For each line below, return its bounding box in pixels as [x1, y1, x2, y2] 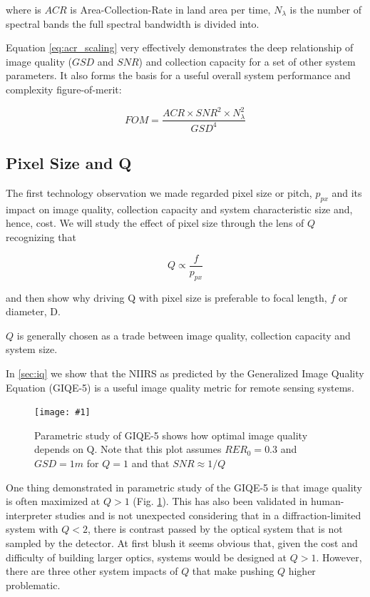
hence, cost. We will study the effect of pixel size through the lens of [6, 215, 304, 230]
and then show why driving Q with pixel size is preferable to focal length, [6, 290, 327, 305]
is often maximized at [6, 494, 101, 509]
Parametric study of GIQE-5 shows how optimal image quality [34, 427, 308, 442]
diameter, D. [6, 304, 61, 319]
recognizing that [6, 230, 76, 245]
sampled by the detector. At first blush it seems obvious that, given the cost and [6, 535, 358, 550]
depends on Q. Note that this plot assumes [34, 442, 222, 456]
